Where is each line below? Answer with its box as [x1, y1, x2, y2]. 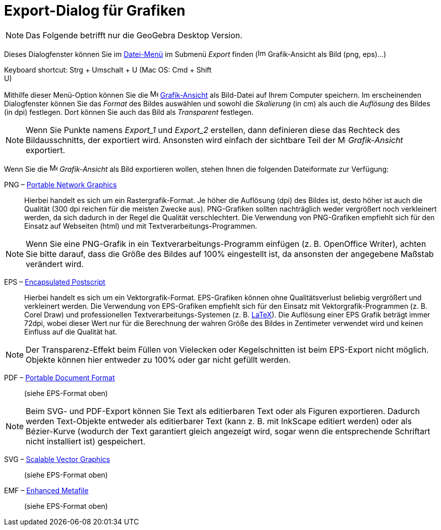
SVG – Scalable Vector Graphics [4, 454, 110, 463]
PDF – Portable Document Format [4, 373, 115, 382]
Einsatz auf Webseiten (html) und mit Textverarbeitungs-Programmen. [24, 221, 257, 230]
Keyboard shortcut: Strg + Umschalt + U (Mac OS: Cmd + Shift [4, 65, 212, 74]
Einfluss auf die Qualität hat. [24, 327, 117, 336]
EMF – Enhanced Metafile [4, 486, 89, 495]
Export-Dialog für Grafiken [4, 2, 185, 19]
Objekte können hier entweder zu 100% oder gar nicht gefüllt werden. [26, 354, 291, 365]
